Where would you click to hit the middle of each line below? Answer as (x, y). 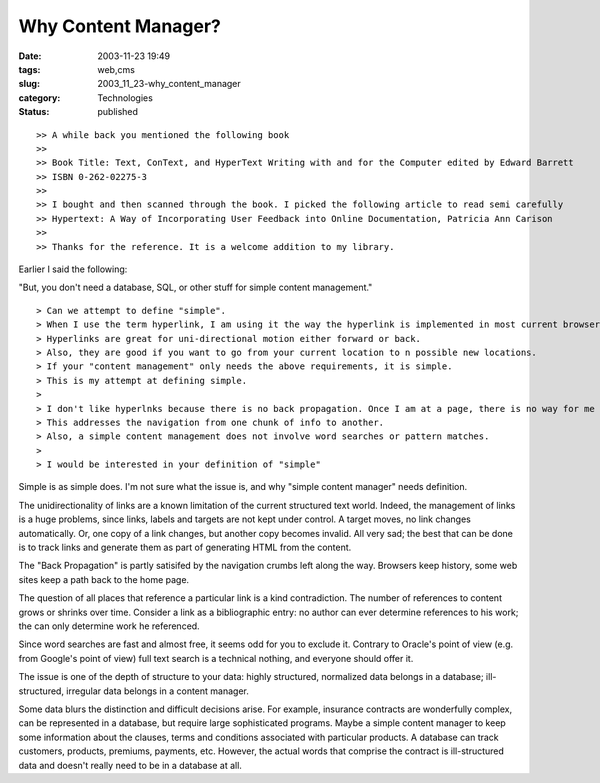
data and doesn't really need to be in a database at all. (130, 765)
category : (39, 97)
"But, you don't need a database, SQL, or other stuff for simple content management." (195, 287)
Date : (30, 56)
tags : (29, 69)
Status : (34, 112)
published (118, 112)
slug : (29, 84)
